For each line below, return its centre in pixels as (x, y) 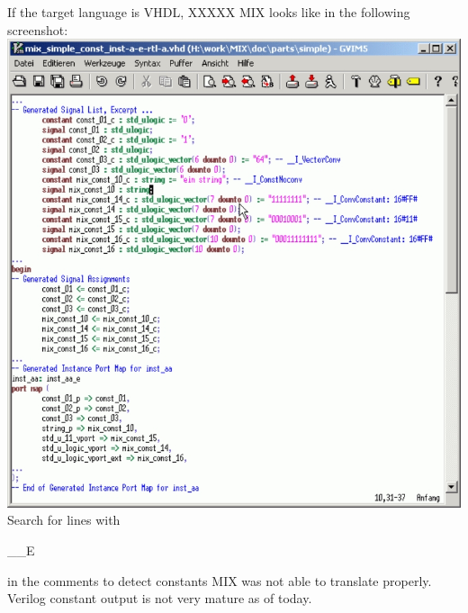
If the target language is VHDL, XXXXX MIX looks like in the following (209, 12)
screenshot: (38, 29)
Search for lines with (64, 520)
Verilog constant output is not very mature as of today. (160, 598)
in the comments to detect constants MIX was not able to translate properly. (220, 580)
